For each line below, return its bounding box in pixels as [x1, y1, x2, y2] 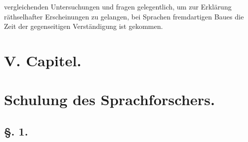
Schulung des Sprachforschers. [4, 89, 215, 110]
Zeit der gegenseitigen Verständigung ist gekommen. [4, 21, 163, 31]
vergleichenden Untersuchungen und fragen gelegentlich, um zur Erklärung [4, 1, 232, 11]
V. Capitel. [4, 50, 81, 70]
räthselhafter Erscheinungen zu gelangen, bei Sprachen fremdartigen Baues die [4, 11, 244, 21]
